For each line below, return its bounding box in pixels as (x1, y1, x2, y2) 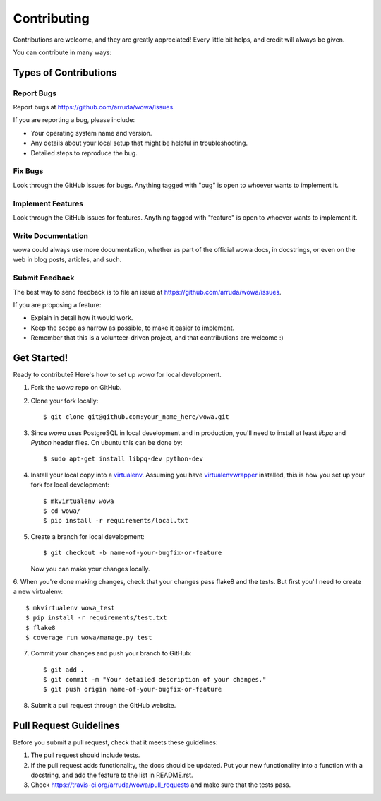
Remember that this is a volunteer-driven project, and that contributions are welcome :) (30, 333, 284, 342)
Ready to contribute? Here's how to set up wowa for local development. (13, 371, 222, 379)
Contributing (13, 11, 90, 26)
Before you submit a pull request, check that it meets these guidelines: (13, 738, 218, 747)
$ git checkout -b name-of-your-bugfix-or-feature (43, 549, 222, 557)
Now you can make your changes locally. (30, 564, 150, 573)
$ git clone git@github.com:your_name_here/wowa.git (43, 413, 229, 421)
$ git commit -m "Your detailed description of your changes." (43, 675, 267, 684)
